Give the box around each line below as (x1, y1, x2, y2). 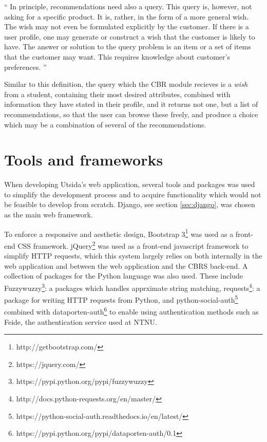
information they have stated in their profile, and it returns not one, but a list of (4, 99, 258, 109)
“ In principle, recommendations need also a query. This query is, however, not (4, 1, 252, 11)
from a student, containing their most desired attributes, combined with (4, 88, 231, 99)
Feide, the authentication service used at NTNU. (4, 316, 157, 327)
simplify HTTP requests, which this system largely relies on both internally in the (4, 250, 262, 261)
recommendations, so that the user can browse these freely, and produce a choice (4, 108, 258, 119)
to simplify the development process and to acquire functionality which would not (4, 189, 261, 199)
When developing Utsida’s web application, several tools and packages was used (4, 179, 255, 190)
